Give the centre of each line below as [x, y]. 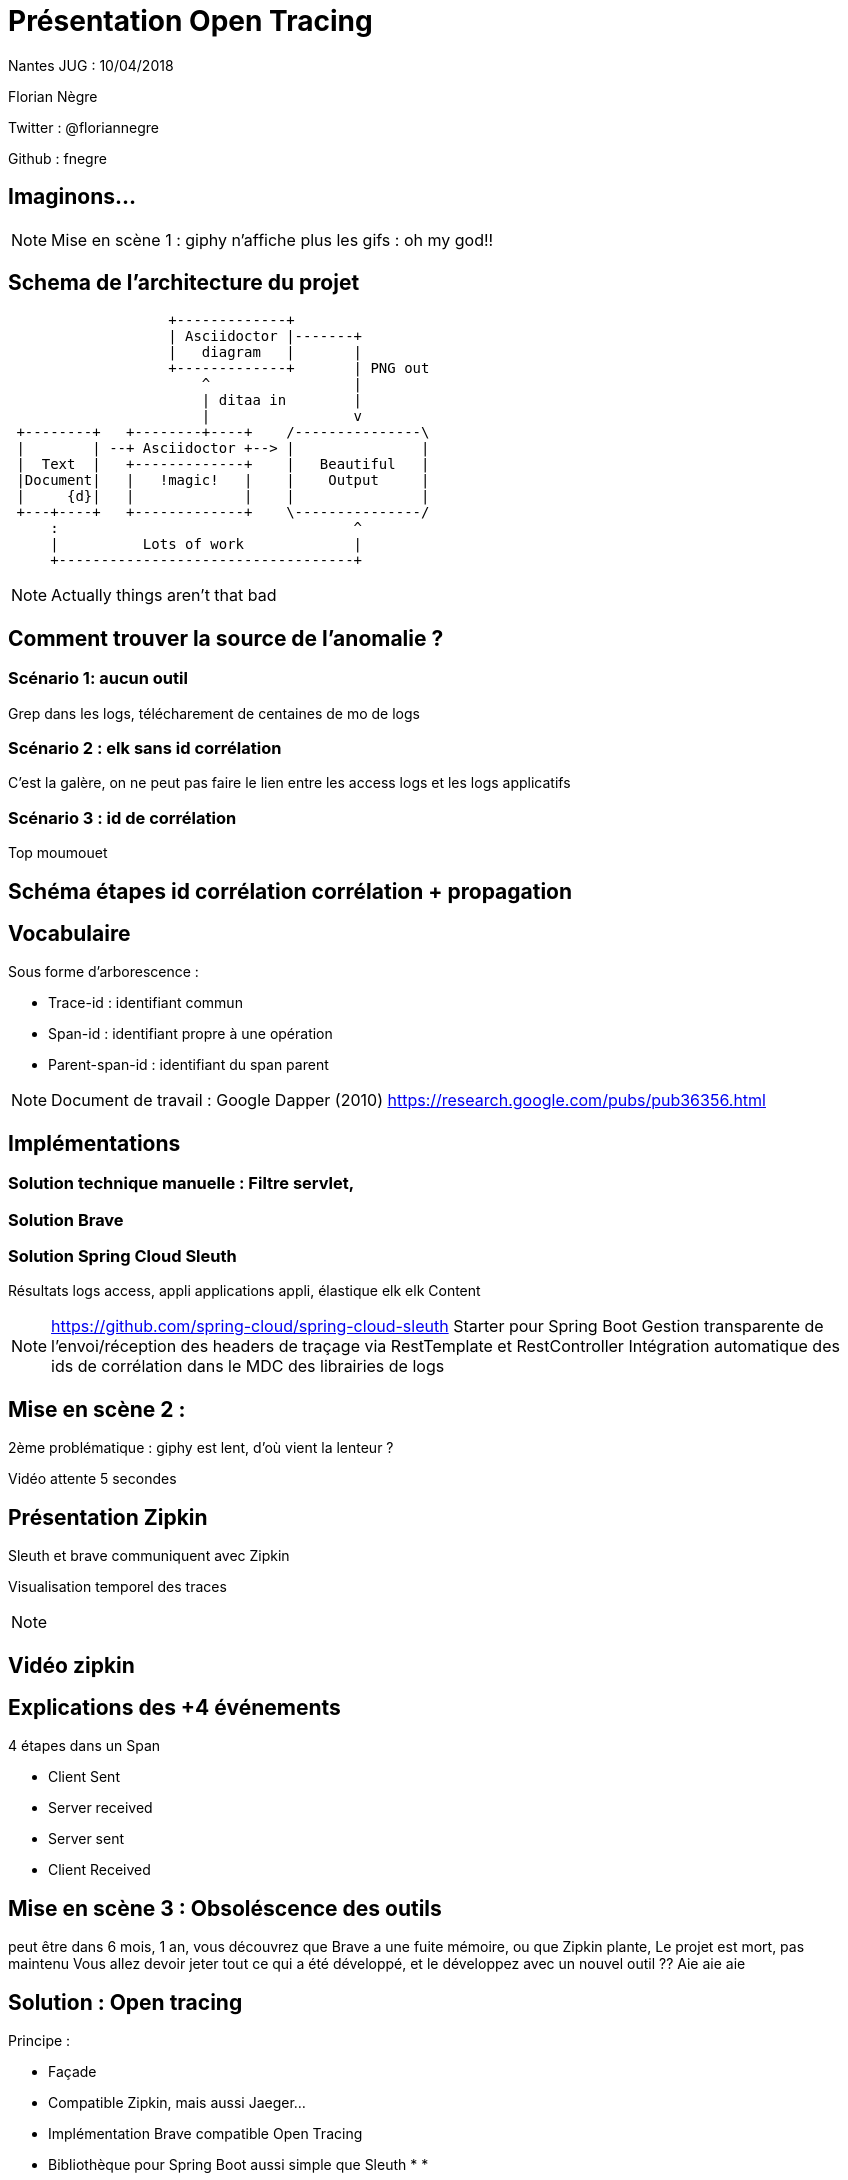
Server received [100, 1808]
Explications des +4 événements [174, 1707]
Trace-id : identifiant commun [145, 1003]
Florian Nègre [53, 96]
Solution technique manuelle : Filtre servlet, [181, 1183]
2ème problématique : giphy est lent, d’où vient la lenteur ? [201, 1448]
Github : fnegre [57, 158]
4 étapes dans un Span [84, 1746]
